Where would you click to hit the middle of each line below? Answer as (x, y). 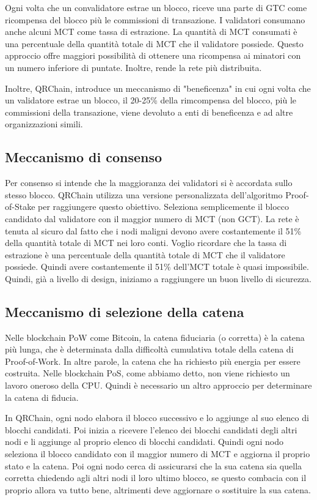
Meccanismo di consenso (84, 157)
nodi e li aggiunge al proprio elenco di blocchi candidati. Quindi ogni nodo (144, 442)
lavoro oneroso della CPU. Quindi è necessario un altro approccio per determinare (158, 385)
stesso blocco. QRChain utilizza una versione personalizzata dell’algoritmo (144, 194)
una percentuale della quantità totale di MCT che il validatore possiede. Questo (154, 43)
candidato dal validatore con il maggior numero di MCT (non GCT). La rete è (152, 218)
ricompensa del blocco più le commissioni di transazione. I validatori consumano (155, 19)
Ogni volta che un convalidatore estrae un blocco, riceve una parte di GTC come (156, 7)
